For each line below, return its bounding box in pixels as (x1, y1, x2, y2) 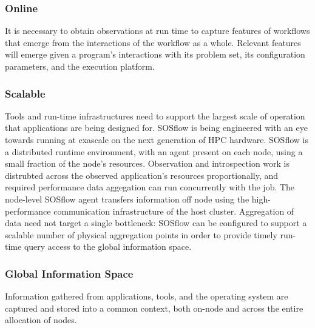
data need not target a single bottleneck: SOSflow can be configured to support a (5, 216, 307, 229)
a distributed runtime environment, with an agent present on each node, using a (5, 145, 303, 158)
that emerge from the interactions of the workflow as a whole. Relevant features (5, 36, 301, 49)
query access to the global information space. (24, 240, 192, 253)
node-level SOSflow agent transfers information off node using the (5, 192, 249, 205)
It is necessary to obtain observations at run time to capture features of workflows (5, 24, 310, 37)
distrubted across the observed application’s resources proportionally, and (5, 169, 279, 181)
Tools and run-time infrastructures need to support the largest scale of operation (5, 109, 305, 122)
